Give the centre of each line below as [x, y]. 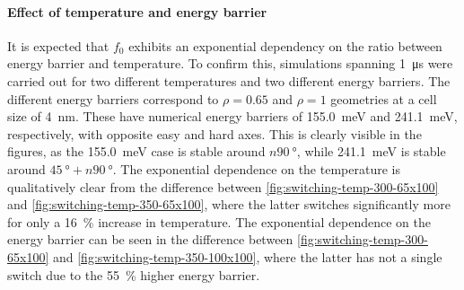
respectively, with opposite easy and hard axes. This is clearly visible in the [214, 133]
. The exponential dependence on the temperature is [256, 168]
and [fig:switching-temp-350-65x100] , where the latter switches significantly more [229, 204]
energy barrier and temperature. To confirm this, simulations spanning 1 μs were [230, 63]
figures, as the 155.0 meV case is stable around [136, 151]
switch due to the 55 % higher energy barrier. [134, 274]
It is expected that [58, 45]
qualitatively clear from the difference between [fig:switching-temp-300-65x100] [223, 186]
